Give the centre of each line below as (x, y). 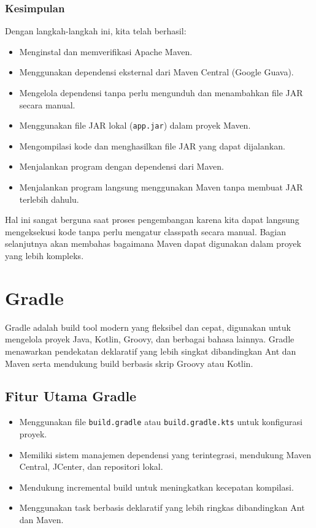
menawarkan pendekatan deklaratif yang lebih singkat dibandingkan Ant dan (151, 351)
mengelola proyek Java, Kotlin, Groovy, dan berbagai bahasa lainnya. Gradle (150, 339)
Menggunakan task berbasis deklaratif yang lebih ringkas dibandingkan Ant (162, 507)
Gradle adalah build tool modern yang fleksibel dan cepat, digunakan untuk (148, 327)
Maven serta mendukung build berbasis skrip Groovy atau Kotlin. (129, 363)
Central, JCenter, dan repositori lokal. (91, 466)
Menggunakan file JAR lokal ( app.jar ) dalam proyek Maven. (135, 125)
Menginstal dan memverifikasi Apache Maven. (106, 51)
